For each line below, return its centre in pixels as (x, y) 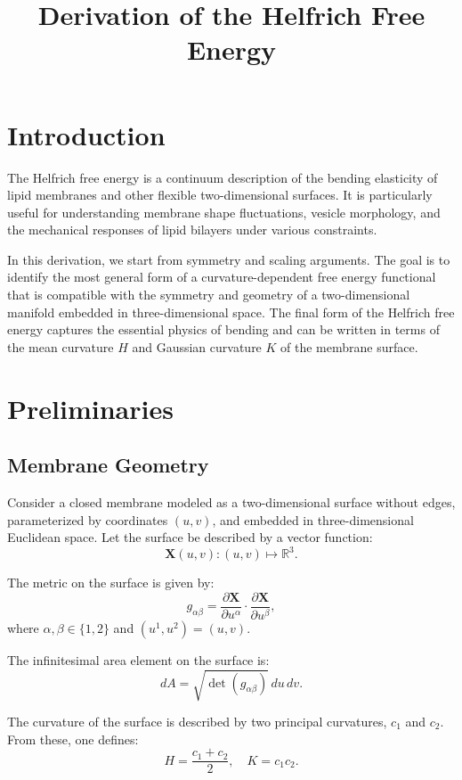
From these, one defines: (73, 739)
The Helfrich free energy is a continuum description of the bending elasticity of (223, 177)
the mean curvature (61, 346)
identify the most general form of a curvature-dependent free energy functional (222, 277)
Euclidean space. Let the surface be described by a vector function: (190, 537)
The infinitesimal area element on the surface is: (138, 659)
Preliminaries (90, 408)
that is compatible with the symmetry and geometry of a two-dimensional (209, 295)
